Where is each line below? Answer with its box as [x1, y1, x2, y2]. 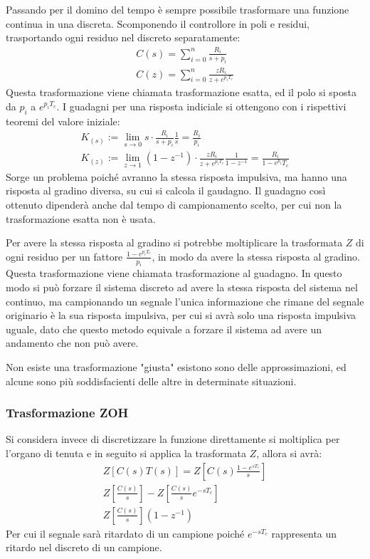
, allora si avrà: [256, 446, 322, 461]
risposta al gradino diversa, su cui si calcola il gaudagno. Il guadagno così [6, 183, 326, 198]
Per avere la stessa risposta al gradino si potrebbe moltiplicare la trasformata [6, 235, 343, 250]
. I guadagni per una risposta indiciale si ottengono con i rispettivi [56, 98, 347, 113]
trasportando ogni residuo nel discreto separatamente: [6, 30, 240, 45]
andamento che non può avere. [6, 335, 139, 350]
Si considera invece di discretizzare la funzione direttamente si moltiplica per [6, 432, 340, 446]
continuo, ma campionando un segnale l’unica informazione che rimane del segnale [6, 293, 364, 308]
